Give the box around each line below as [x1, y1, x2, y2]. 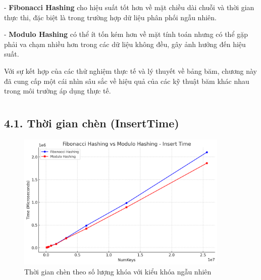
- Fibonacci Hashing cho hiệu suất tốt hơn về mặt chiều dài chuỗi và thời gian [4, 2, 254, 12]
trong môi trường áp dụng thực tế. [4, 85, 111, 96]
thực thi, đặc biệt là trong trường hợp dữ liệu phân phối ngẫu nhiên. [4, 12, 217, 22]
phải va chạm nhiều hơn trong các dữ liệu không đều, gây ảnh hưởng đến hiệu [4, 38, 246, 49]
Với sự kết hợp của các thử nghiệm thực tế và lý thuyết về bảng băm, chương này [4, 65, 257, 76]
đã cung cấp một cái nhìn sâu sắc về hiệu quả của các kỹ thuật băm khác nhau [4, 75, 249, 86]
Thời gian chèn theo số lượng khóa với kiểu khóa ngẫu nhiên [24, 266, 212, 276]
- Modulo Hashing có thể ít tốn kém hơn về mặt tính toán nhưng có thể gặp [4, 29, 248, 39]
